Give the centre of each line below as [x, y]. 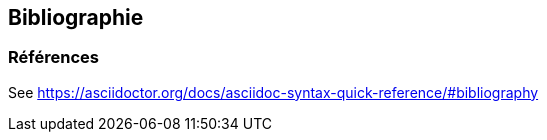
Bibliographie [76, 17]
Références [53, 57]
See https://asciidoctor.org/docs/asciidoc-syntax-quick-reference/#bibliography [273, 92]
